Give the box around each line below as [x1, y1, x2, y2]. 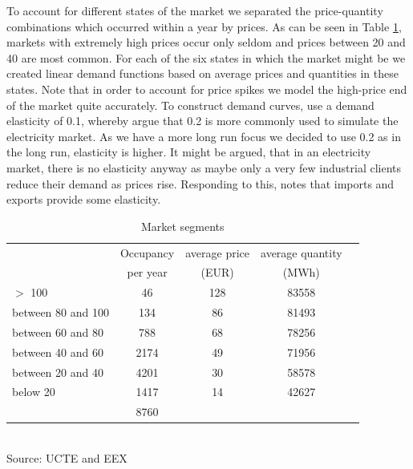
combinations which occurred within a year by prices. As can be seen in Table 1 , [6, 18, 402, 34]
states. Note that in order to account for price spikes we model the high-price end [6, 80, 407, 97]
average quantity [261, 244, 342, 261]
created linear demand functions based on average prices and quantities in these [6, 65, 399, 82]
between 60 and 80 [12, 323, 103, 340]
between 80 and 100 [12, 304, 109, 321]
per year [127, 264, 168, 281]
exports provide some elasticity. [6, 191, 161, 208]
